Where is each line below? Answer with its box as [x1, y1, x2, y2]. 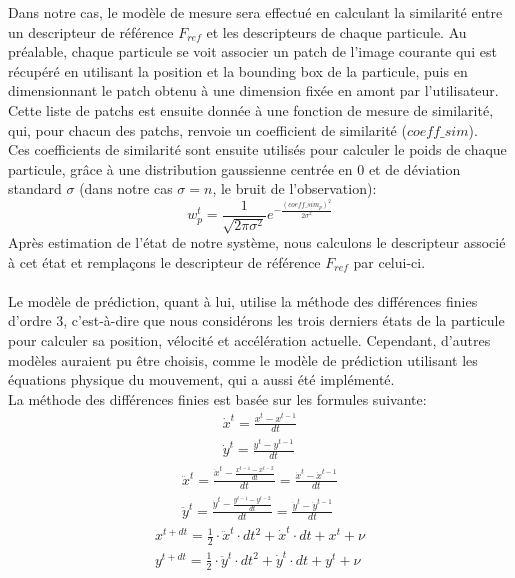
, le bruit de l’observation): [212, 178, 377, 199]
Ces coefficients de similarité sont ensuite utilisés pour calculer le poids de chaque [8, 139, 507, 160]
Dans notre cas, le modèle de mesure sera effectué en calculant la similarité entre [8, 2, 503, 22]
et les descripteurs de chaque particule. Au [206, 21, 467, 42]
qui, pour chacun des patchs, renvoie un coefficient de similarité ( [8, 119, 407, 140]
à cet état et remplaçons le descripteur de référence [8, 251, 321, 272]
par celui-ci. [353, 251, 426, 272]
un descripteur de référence [8, 21, 174, 42]
